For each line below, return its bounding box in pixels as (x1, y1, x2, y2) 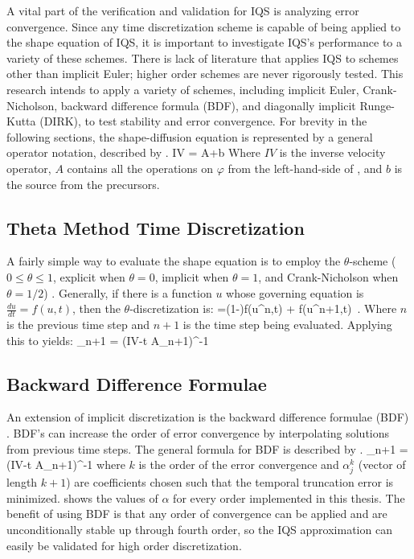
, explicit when (52, 268, 125, 285)
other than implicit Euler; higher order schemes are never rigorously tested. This (6, 65, 404, 82)
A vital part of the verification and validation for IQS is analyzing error (6, 2, 359, 18)
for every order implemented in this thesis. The (173, 489, 405, 506)
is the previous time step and (6, 315, 150, 332)
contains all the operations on (67, 159, 213, 176)
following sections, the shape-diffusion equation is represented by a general (6, 128, 373, 145)
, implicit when (154, 268, 229, 285)
